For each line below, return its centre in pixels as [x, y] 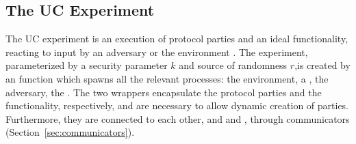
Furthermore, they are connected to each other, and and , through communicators [178, 118]
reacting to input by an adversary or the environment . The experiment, [157, 52]
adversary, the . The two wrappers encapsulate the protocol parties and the [164, 92]
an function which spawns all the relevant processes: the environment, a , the [167, 78]
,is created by [322, 65]
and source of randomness [233, 65]
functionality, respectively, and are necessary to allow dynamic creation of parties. [177, 105]
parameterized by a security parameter [87, 65]
